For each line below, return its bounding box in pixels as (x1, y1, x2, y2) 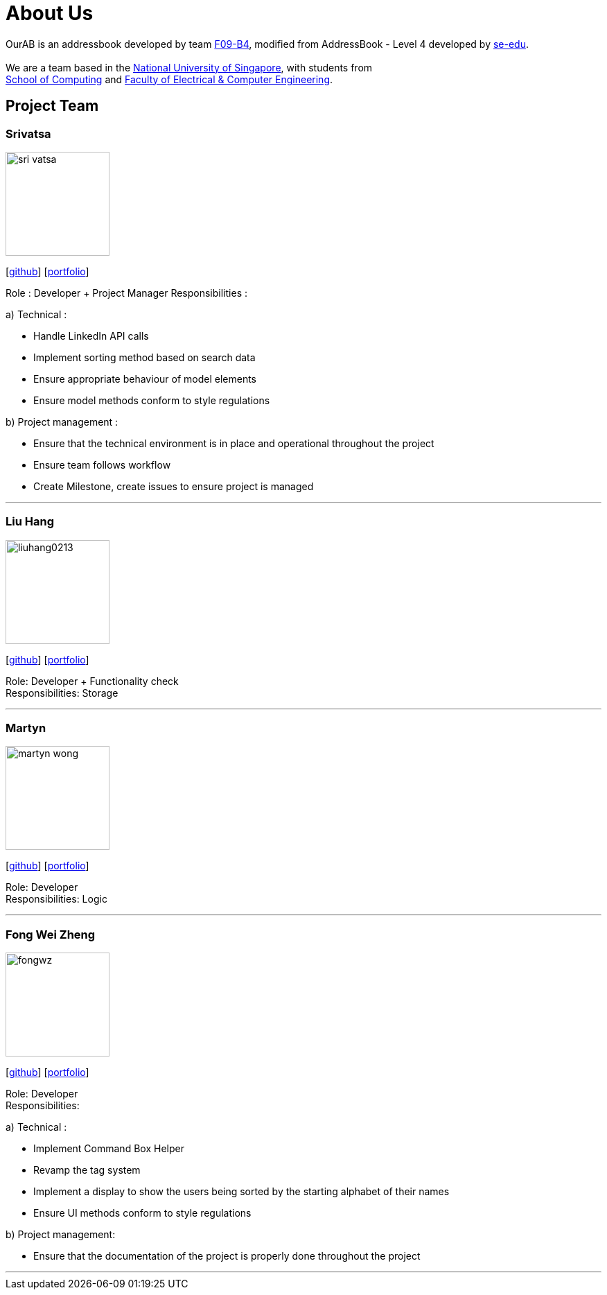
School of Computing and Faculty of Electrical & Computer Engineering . (6, 73, 333, 85)
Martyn (6, 721, 46, 736)
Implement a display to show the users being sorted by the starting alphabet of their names (33, 1185, 450, 1198)
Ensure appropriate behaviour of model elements (33, 372, 256, 385)
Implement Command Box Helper (33, 1142, 184, 1155)
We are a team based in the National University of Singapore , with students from (6, 61, 373, 73)
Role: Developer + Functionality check (6, 675, 179, 687)
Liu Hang (6, 514, 54, 529)
